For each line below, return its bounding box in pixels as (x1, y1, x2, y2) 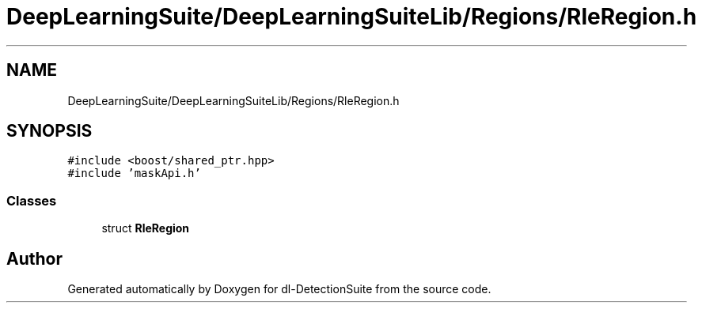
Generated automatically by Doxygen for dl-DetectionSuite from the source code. (67, 282, 491, 296)
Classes (6, 192, 57, 209)
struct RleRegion (101, 221, 190, 236)
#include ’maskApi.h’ (67, 167, 201, 180)
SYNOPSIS (6, 121, 93, 141)
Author (6, 248, 63, 269)
